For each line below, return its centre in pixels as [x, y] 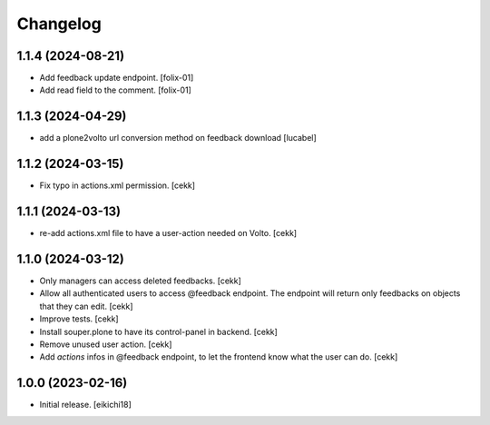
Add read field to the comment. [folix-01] [116, 90]
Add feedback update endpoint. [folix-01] [117, 78]
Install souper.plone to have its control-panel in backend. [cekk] [159, 331]
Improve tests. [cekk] [79, 319]
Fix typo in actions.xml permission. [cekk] [117, 185]
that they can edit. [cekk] [86, 306]
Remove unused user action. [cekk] [106, 344]
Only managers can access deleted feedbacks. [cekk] [141, 281]
